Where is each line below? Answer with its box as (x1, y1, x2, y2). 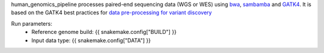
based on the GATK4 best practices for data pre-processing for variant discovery (11, 9, 212, 16)
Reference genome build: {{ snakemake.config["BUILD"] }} (31, 29, 177, 36)
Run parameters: (11, 20, 52, 27)
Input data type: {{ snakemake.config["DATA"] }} (31, 36, 151, 44)
